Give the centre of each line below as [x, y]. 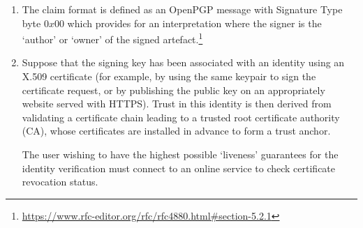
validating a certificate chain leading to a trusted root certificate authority [181, 117]
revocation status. [60, 182]
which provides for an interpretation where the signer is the [194, 23]
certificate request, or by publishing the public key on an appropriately [173, 90]
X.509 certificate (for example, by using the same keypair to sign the [169, 76]
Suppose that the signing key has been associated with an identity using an [183, 62]
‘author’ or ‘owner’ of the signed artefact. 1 [112, 38]
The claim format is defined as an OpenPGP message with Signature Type [182, 9]
